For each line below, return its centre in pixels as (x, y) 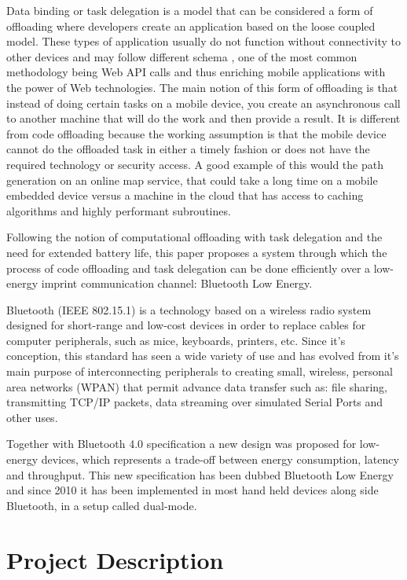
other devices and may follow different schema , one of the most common (182, 56)
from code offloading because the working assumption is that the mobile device (196, 133)
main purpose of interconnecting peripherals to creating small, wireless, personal (200, 371)
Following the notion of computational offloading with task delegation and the (194, 237)
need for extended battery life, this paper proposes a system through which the (197, 252)
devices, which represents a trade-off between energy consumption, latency (220, 459)
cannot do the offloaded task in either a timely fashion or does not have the (188, 149)
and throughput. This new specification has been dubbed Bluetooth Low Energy (200, 474)
